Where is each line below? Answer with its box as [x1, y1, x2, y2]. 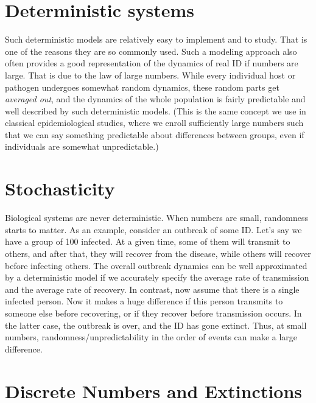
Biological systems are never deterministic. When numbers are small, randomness [5, 211, 308, 224]
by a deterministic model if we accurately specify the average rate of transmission [5, 271, 309, 284]
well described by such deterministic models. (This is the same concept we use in [5, 104, 306, 117]
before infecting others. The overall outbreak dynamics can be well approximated [5, 259, 307, 272]
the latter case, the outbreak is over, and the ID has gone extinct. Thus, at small [5, 318, 307, 331]
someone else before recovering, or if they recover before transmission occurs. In [5, 306, 302, 319]
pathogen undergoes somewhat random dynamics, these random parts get [5, 80, 279, 93]
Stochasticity [5, 176, 115, 201]
